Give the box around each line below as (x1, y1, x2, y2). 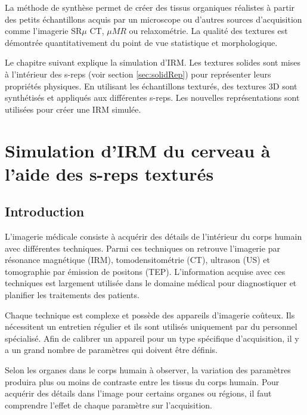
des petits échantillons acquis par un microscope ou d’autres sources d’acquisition (5, 13, 302, 25)
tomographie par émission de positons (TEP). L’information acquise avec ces (5, 265, 286, 277)
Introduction (5, 202, 85, 221)
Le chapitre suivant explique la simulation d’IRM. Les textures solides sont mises (5, 56, 300, 69)
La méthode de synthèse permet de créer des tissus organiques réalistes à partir (5, 1, 295, 13)
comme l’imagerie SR (5, 24, 82, 37)
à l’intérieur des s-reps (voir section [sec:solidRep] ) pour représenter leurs (5, 67, 271, 80)
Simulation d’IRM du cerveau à (5, 138, 271, 162)
